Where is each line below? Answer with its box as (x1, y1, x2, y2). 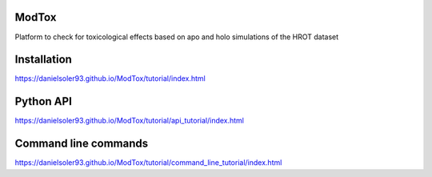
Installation (14, 53, 72, 66)
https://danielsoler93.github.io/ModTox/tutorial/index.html (14, 74, 206, 83)
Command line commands (14, 137, 148, 151)
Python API (14, 95, 72, 108)
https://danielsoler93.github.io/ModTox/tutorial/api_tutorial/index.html (14, 116, 244, 126)
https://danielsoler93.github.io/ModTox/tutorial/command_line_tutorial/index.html (14, 158, 282, 167)
